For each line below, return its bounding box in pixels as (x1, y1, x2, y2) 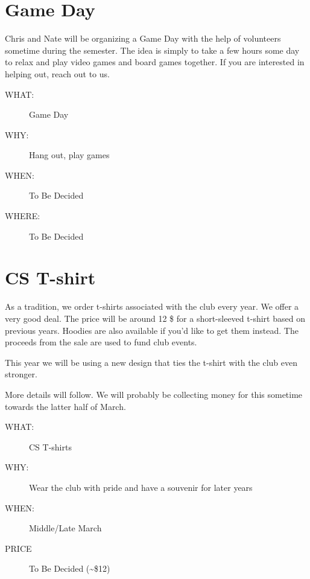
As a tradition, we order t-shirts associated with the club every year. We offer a (5, 300, 299, 313)
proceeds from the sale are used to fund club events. (5, 336, 197, 348)
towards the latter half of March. (5, 400, 126, 412)
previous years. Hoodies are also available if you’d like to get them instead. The (5, 324, 299, 336)
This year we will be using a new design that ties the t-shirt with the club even (5, 356, 297, 368)
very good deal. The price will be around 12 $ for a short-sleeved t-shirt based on (5, 312, 305, 324)
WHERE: (5, 210, 40, 222)
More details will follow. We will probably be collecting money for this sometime (5, 388, 303, 400)
